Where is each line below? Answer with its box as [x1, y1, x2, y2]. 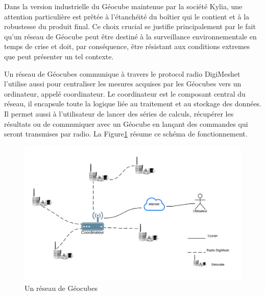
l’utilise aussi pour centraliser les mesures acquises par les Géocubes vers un [4, 78, 242, 89]
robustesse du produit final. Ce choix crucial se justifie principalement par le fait [4, 21, 256, 32]
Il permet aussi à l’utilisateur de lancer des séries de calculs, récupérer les [4, 108, 234, 119]
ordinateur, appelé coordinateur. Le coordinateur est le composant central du [4, 88, 246, 99]
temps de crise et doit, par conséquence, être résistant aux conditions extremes [4, 41, 250, 52]
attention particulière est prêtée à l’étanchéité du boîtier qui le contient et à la [4, 11, 250, 21]
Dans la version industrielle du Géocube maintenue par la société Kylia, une [4, 1, 243, 11]
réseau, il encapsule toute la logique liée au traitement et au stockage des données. [4, 98, 262, 109]
